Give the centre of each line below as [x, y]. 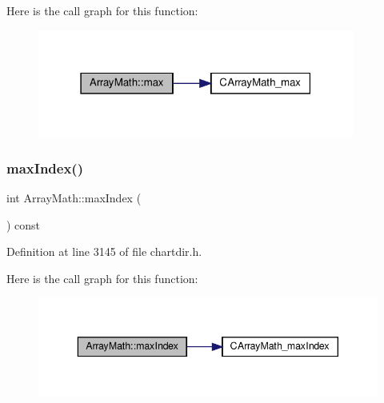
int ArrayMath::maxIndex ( [74, 198]
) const [24, 224]
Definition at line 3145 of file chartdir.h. [104, 251]
